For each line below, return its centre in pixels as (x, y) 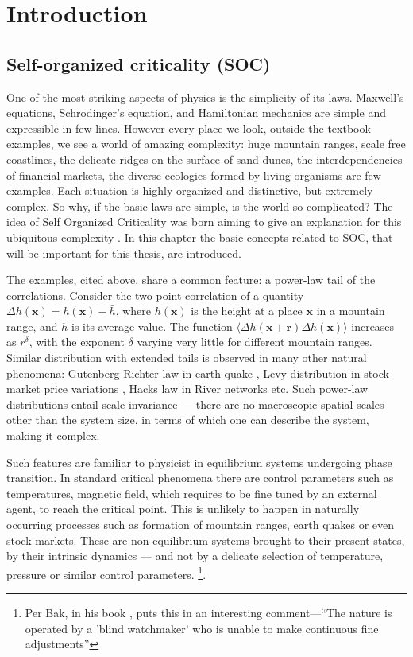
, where (133, 311)
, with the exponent (77, 342)
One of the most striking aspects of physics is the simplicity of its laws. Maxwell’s (205, 97)
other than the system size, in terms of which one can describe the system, (188, 420)
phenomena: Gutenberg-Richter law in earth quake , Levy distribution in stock (198, 373)
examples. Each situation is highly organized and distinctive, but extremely (190, 190)
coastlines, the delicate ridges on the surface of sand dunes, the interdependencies (205, 159)
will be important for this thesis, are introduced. (124, 253)
